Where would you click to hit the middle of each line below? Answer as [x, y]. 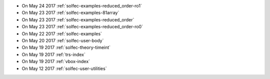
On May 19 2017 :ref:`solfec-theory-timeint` [66, 48]
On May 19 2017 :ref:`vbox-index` [56, 62]
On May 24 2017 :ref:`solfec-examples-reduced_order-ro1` [82, 6]
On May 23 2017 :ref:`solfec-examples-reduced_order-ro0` [82, 27]
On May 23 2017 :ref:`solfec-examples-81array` [70, 13]
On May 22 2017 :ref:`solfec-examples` [62, 34]
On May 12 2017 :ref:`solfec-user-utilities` [64, 68]
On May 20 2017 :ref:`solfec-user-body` [63, 40]
